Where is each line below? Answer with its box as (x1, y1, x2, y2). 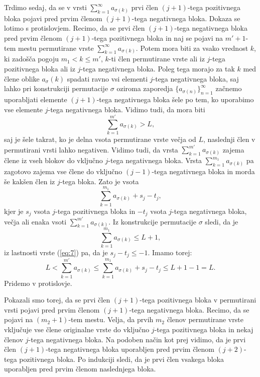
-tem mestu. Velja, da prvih (68, 314, 154, 325)
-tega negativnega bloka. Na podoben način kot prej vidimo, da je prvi (28, 334, 246, 344)
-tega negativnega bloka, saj (153, 73, 239, 84)
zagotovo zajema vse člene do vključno (4, 166, 122, 176)
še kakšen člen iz (4, 176, 55, 186)
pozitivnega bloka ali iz (4, 63, 75, 73)
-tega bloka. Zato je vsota (60, 176, 139, 186)
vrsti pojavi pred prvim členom (4, 304, 100, 315)
